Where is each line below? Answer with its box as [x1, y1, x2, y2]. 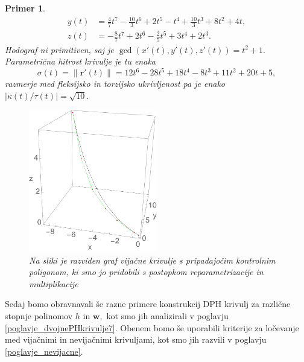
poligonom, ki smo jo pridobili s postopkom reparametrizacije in [29, 265, 264, 278]
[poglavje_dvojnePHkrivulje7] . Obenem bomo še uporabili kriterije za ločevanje [5, 321, 299, 334]
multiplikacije [29, 277, 78, 290]
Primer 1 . [5, 2, 45, 14]
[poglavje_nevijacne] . [5, 345, 83, 357]
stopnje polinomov [5, 310, 73, 322]
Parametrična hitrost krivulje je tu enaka [5, 55, 156, 68]
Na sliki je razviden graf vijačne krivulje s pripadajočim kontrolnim [29, 253, 276, 266]
